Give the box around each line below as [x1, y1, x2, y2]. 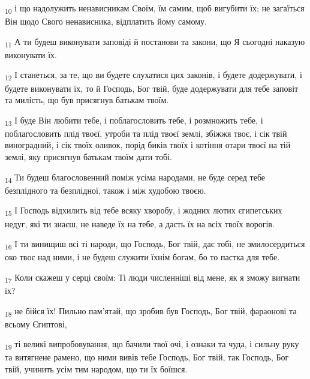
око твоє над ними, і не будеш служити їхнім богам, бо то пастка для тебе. [5, 251, 280, 263]
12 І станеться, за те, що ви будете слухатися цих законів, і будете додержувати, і [5, 68, 302, 83]
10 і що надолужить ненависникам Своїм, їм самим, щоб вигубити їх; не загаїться [5, 2, 305, 16]
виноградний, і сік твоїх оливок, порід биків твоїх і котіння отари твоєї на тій [5, 139, 291, 151]
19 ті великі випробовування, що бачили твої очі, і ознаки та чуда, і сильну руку [5, 338, 299, 352]
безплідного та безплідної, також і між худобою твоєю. [5, 184, 206, 196]
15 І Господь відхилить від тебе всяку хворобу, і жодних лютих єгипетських [5, 204, 282, 218]
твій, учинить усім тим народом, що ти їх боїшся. [5, 362, 188, 375]
